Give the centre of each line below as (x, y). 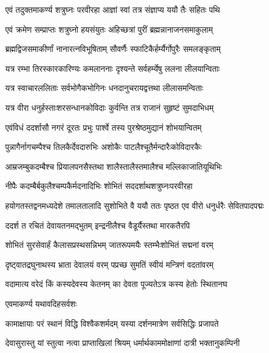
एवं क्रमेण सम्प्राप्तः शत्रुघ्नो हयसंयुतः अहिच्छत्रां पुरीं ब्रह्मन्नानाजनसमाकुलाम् (109, 29)
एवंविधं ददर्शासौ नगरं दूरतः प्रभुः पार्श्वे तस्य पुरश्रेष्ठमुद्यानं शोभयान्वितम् (104, 127)
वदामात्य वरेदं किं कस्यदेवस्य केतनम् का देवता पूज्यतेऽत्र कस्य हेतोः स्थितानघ (116, 284)
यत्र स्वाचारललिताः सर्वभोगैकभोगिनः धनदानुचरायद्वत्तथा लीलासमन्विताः (104, 88)
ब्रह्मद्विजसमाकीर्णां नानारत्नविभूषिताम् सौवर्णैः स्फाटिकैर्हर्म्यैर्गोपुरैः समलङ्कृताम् (113, 49)
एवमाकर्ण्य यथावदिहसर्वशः (41, 303)
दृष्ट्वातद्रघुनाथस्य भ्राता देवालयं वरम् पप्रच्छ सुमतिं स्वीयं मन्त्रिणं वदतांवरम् (109, 264)
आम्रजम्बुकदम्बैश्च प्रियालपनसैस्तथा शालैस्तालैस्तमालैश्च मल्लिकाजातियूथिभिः (114, 166)
